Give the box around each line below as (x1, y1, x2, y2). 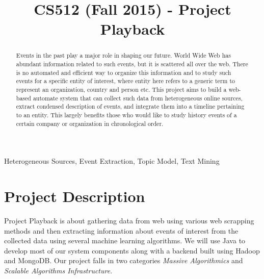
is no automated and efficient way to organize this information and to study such (16, 68, 231, 77)
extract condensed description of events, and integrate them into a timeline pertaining (16, 102, 245, 111)
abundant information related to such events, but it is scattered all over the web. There (16, 60, 248, 68)
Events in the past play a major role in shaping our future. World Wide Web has (16, 51, 231, 60)
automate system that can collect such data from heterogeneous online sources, (33, 93, 243, 102)
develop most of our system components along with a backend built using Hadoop (4, 245, 260, 256)
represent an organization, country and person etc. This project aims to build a (16, 85, 227, 93)
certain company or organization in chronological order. (16, 119, 164, 128)
